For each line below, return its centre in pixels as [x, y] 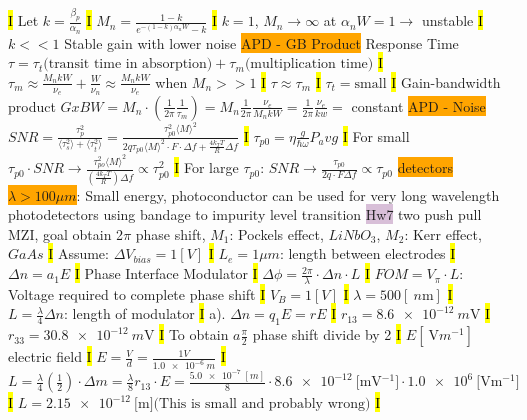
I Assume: [78, 253]
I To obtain [194, 334]
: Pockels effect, [276, 233]
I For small [376, 135]
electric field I [50, 356]
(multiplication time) [309, 64]
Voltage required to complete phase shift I [137, 293]
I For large [206, 167]
